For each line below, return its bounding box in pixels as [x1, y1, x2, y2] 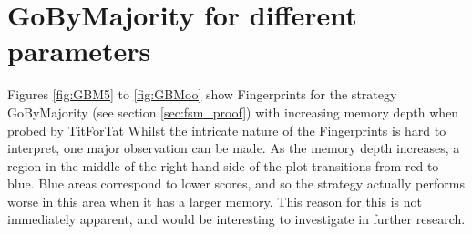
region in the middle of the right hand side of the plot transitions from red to [7, 156, 439, 175]
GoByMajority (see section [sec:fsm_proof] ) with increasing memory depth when [7, 102, 459, 121]
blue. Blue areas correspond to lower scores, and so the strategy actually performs [7, 174, 465, 193]
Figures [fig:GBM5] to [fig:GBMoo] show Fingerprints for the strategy [7, 85, 397, 104]
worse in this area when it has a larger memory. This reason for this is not [7, 191, 422, 210]
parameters [7, 32, 151, 69]
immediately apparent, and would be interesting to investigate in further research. [7, 209, 466, 229]
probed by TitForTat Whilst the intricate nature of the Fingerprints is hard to [7, 120, 446, 139]
